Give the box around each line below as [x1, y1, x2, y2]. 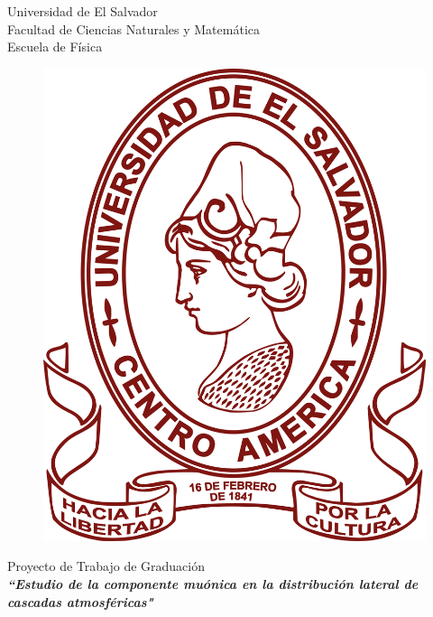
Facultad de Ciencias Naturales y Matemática [7, 19, 260, 38]
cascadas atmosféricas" [7, 592, 153, 611]
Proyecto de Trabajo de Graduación [7, 556, 205, 575]
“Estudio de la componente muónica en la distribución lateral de [7, 575, 419, 594]
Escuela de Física [7, 37, 103, 56]
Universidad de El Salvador [7, 2, 158, 20]
